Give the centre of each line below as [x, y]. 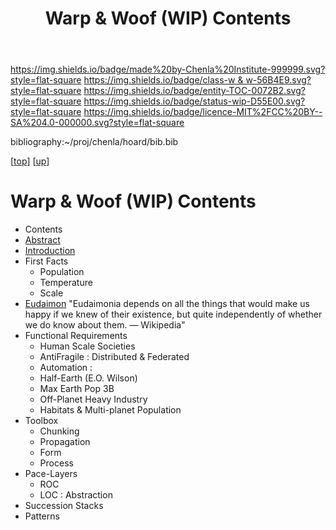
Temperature [66, 283]
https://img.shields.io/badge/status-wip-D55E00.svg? [194, 101]
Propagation [65, 442]
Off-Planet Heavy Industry [93, 399]
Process [56, 463]
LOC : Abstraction [76, 495]
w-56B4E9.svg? [278, 80]
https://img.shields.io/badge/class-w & [163, 80]
